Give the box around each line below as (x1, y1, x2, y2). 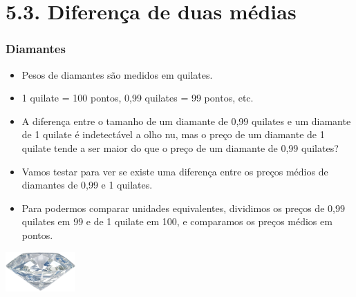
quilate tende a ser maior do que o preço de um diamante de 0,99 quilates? (21, 140, 339, 155)
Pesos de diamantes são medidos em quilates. (21, 67, 213, 82)
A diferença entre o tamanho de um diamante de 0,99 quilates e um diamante (21, 113, 351, 128)
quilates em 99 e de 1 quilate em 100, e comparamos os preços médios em (21, 214, 332, 229)
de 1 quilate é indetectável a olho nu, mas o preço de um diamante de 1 (21, 127, 325, 142)
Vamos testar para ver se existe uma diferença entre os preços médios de (21, 164, 328, 178)
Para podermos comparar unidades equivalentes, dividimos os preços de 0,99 (21, 200, 345, 215)
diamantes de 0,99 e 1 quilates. (21, 178, 153, 192)
